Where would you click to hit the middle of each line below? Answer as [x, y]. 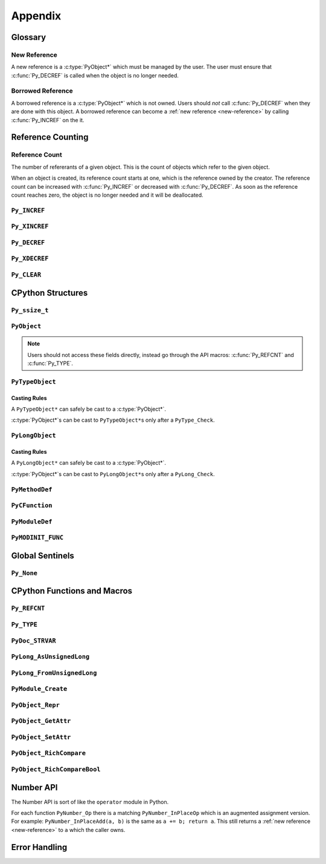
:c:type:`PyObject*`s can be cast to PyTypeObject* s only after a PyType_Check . [113, 420]
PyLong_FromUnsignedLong [54, 673]
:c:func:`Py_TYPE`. [50, 364]
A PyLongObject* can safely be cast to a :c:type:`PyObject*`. [88, 463]
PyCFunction [32, 506]
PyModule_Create [39, 689]
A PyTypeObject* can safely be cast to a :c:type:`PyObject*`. [88, 409]
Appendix [36, 16]
